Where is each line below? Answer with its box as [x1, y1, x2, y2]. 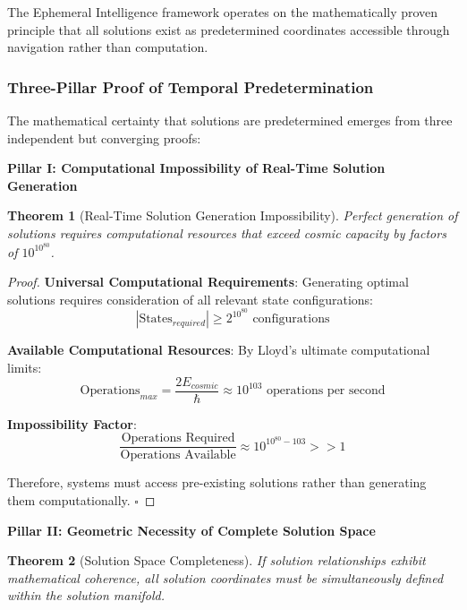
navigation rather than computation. [7, 38, 208, 56]
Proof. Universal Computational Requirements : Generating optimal [7, 272, 409, 291]
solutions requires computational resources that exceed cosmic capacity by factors [7, 223, 446, 242]
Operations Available [120, 449, 236, 462]
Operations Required [121, 432, 235, 445]
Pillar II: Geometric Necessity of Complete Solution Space [7, 520, 376, 539]
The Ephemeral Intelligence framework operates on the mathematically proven [7, 3, 438, 21]
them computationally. [7, 490, 131, 509]
